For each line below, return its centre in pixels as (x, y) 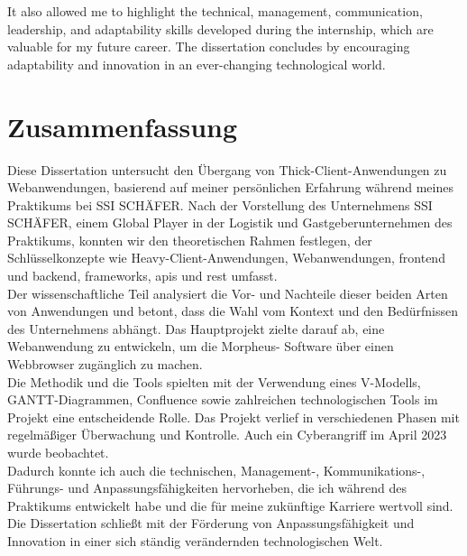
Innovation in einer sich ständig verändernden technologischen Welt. (195, 540)
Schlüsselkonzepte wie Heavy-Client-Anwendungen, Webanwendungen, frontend (226, 258)
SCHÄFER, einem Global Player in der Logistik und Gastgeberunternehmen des (230, 222)
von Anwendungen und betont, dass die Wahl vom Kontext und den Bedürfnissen (233, 311)
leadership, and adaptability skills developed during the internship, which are (220, 28)
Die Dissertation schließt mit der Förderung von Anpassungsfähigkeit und (211, 523)
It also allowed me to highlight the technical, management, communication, (215, 11)
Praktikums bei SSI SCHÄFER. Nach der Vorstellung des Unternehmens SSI (220, 204)
